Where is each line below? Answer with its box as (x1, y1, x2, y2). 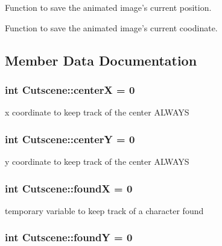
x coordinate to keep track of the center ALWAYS (5, 106, 189, 118)
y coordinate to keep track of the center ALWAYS (5, 155, 189, 167)
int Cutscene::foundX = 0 (5, 180, 133, 195)
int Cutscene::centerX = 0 (5, 82, 135, 97)
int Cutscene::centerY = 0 (5, 131, 135, 146)
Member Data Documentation (5, 51, 197, 69)
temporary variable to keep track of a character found (5, 204, 204, 217)
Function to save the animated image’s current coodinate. (5, 21, 218, 34)
